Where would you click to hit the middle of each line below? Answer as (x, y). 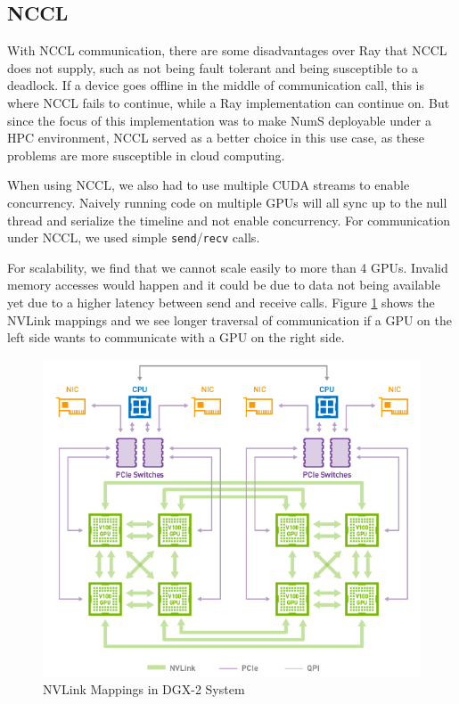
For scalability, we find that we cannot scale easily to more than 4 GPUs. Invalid (228, 267)
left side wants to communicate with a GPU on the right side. (176, 337)
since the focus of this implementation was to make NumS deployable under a (219, 120)
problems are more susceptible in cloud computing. (146, 155)
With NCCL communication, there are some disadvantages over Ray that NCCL (227, 50)
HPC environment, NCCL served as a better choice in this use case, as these (216, 138)
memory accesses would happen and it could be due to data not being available (224, 285)
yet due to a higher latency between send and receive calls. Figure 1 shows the (221, 302)
